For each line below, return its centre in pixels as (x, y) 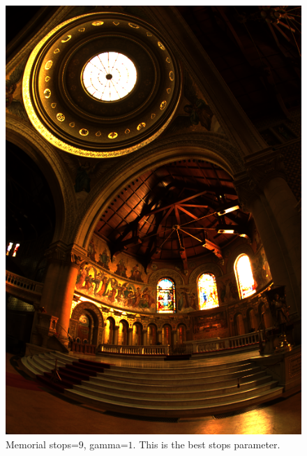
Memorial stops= (42, 444)
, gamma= (106, 444)
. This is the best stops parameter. (207, 444)
